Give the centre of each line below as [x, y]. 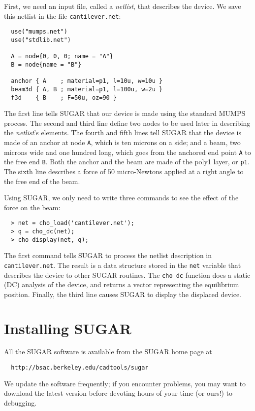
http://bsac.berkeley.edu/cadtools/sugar [80, 368]
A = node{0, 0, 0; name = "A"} [62, 56]
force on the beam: [32, 207]
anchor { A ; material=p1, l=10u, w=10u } [87, 81]
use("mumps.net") [39, 32]
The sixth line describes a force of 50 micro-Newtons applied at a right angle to [124, 171]
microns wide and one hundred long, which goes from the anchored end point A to [127, 152]
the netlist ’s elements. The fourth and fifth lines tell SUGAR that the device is [123, 132]
